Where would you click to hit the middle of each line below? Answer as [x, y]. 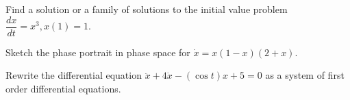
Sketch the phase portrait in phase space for [98, 52]
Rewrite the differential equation [74, 75]
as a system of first [305, 75]
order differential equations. [63, 88]
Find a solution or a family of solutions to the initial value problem [147, 9]
